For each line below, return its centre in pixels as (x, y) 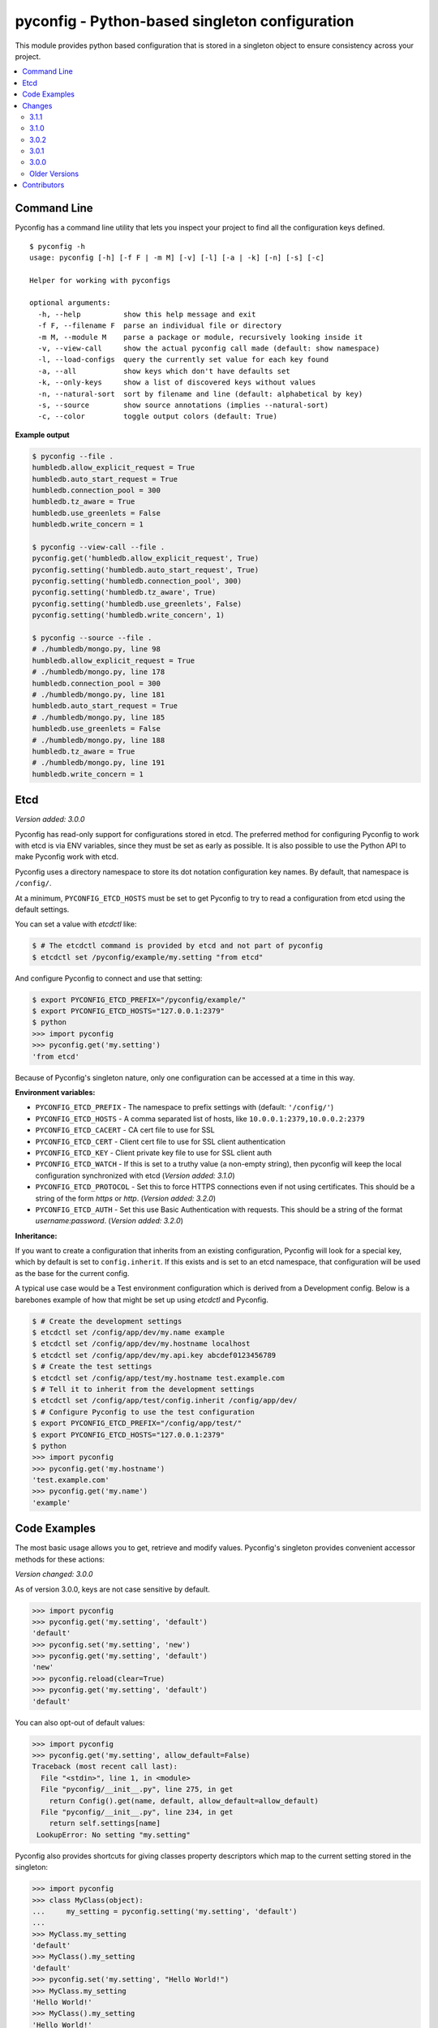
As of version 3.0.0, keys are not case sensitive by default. (113, 1589)
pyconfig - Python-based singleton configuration (185, 21)
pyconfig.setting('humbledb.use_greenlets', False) (137, 604)
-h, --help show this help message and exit (147, 314)
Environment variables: (55, 1092)
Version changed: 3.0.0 (54, 1575)
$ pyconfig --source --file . (92, 638)
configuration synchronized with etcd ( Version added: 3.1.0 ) (135, 1175)
